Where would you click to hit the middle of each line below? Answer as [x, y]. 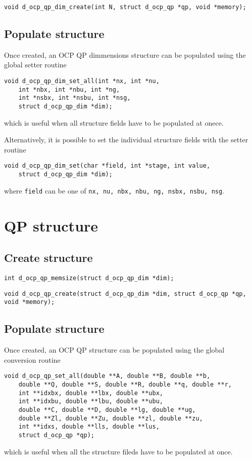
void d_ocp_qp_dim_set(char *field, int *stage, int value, [107, 166]
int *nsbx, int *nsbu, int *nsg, [74, 98]
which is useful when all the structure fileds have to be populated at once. [118, 451]
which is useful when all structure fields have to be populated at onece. [114, 122]
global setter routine [35, 65]
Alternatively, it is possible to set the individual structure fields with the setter [126, 140]
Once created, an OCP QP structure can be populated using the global [114, 350]
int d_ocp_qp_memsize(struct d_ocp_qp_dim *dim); [89, 278]
